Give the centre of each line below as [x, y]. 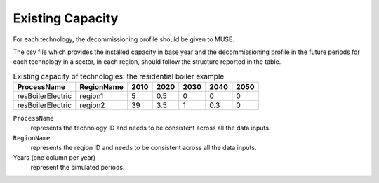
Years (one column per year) [54, 157]
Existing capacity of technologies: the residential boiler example [119, 76]
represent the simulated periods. [78, 168]
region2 [92, 105]
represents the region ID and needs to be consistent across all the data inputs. [144, 148]
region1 [92, 96]
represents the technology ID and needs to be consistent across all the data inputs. [151, 128]
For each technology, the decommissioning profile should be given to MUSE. [124, 39]
